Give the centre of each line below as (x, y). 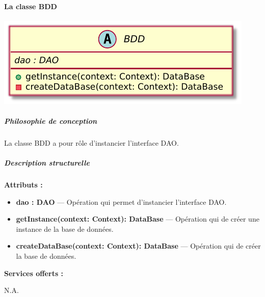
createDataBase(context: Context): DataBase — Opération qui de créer (138, 246)
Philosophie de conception (51, 120)
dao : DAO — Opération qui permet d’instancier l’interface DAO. (121, 201)
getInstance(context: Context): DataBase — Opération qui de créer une (138, 219)
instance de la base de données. (65, 228)
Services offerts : (34, 273)
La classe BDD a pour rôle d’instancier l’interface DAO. (91, 142)
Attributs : (23, 185)
